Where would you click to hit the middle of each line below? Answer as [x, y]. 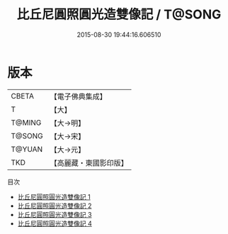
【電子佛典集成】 [79, 96]
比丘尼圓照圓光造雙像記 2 [55, 206]
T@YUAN [27, 149]
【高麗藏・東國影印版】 [89, 162]
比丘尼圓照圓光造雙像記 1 [54, 196]
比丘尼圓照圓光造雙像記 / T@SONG [119, 15]
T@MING [26, 123]
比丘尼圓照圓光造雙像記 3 [55, 214]
